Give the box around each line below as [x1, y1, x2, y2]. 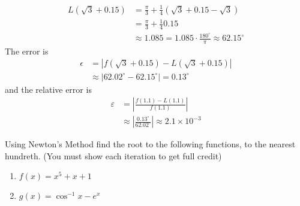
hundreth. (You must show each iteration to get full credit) [5, 149, 222, 162]
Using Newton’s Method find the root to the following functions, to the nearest [5, 138, 296, 150]
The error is [5, 44, 49, 57]
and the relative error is [5, 83, 92, 95]
